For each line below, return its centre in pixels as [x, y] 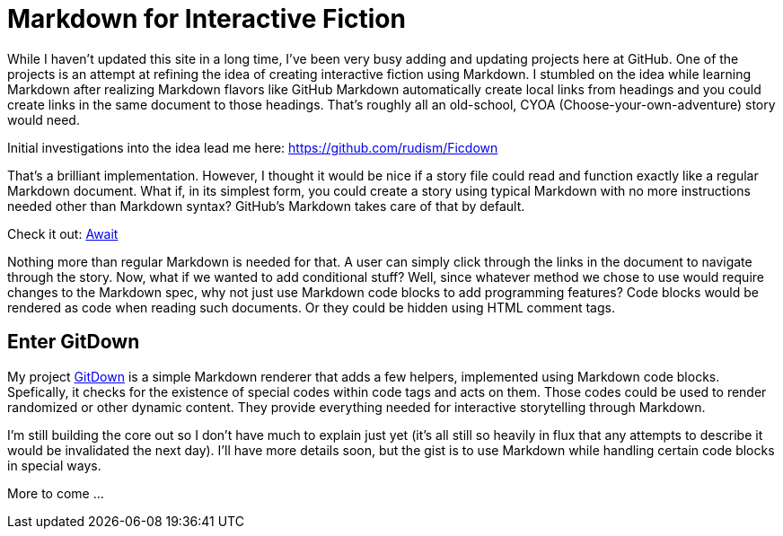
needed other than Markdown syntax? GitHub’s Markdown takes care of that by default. [266, 206]
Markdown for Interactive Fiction [207, 19]
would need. [44, 119]
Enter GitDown [74, 342]
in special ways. [54, 465]
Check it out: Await [63, 233]
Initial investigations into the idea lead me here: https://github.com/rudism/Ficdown [253, 147]
